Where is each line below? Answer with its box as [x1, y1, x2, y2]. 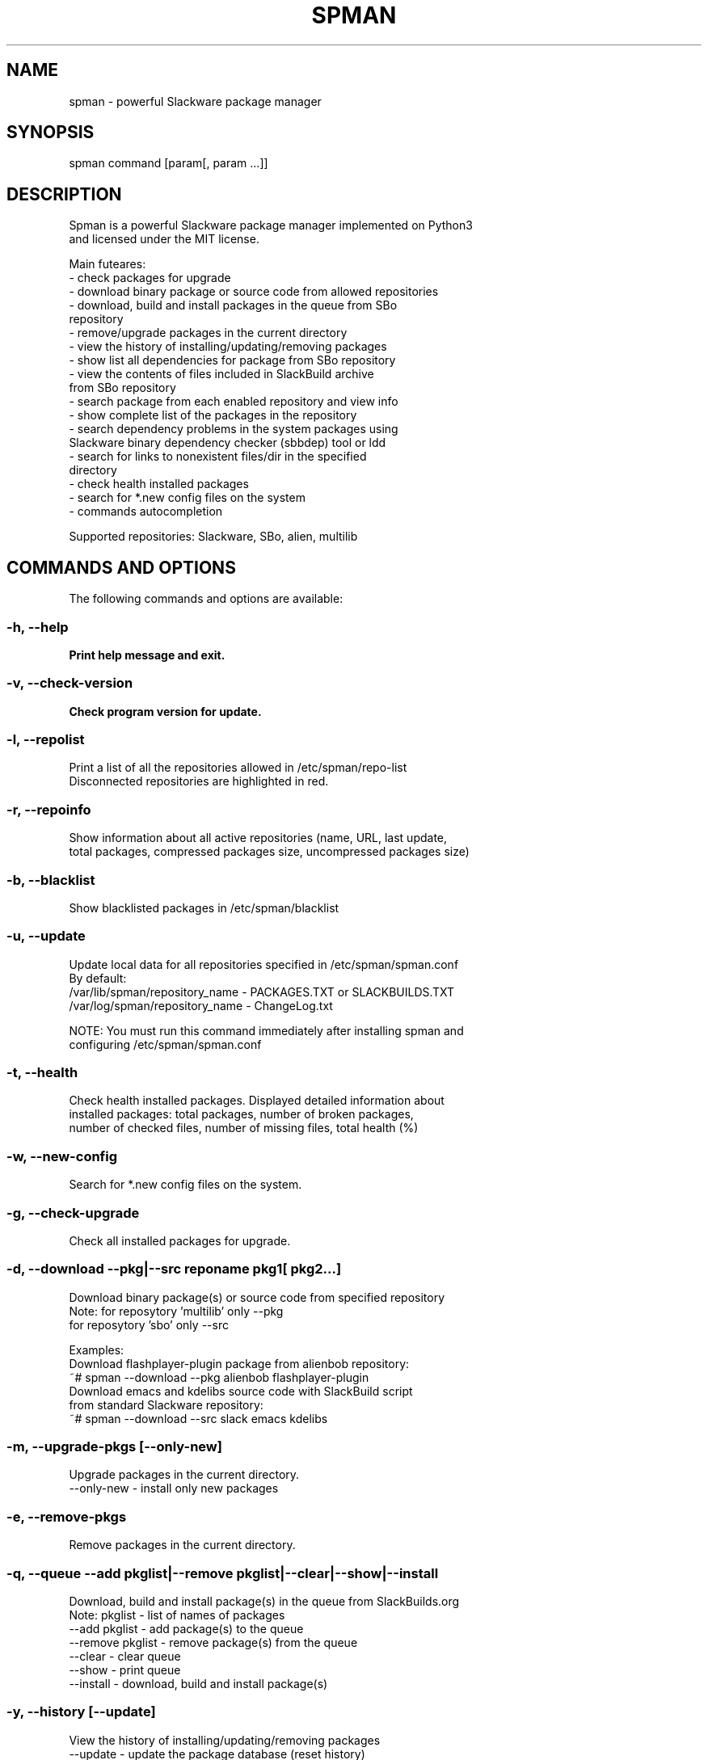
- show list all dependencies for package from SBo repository [69, 353, 396, 368]
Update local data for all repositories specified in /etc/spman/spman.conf [69, 957, 459, 971]
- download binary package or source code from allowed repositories [69, 284, 439, 299]
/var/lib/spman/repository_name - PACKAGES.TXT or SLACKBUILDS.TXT [69, 984, 455, 999]
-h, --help [6, 618, 69, 635]
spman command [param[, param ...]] [69, 156, 268, 171]
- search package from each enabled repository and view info [69, 394, 398, 409]
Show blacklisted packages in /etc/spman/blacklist [69, 900, 339, 915]
